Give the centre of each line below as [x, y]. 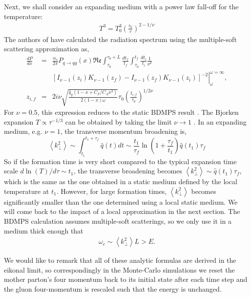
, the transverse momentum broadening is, [123, 131]
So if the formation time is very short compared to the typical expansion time [120, 161]
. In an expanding [220, 121]
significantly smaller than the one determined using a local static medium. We [121, 202]
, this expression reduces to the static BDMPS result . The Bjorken [138, 112]
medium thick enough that [44, 230]
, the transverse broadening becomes [128, 171]
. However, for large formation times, [112, 191]
